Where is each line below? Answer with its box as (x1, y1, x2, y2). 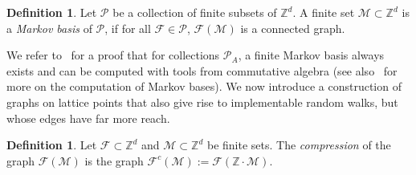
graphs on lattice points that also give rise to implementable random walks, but (6, 93, 398, 110)
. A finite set (292, 4, 355, 20)
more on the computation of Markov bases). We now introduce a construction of (6, 78, 402, 95)
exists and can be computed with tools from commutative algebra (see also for (6, 62, 398, 79)
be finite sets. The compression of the (206, 136, 391, 153)
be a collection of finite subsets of (112, 4, 277, 20)
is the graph (84, 152, 144, 169)
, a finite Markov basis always (238, 47, 385, 63)
